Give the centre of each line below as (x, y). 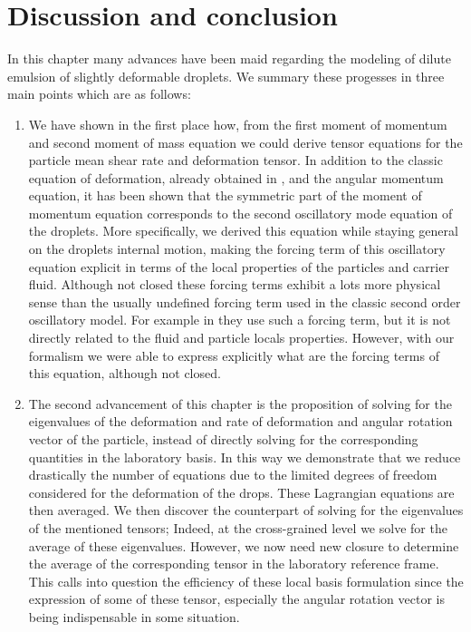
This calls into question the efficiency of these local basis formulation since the (246, 581)
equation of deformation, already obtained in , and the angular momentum (236, 177)
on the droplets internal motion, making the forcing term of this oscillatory (237, 249)
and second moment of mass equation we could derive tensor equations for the (245, 142)
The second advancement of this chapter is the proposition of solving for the (240, 403)
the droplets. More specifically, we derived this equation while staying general (243, 231)
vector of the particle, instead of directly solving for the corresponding (223, 439)
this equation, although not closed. (125, 373)
